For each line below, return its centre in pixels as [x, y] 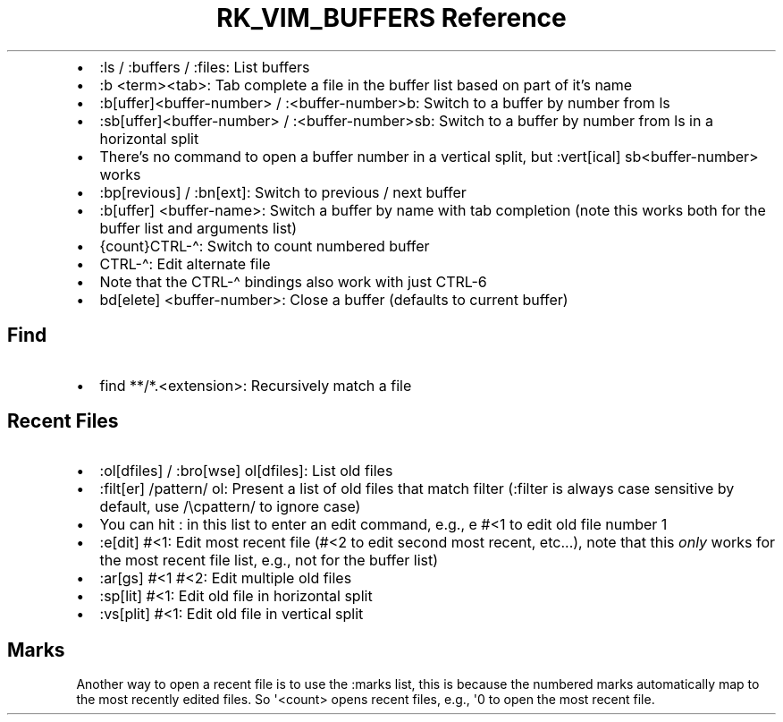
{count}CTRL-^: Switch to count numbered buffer [265, 246]
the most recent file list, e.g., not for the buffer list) [269, 561]
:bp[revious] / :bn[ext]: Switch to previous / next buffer [283, 192]
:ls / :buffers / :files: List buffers [205, 67]
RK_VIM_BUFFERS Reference [391, 18]
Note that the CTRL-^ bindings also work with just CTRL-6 [293, 281]
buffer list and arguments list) [198, 228]
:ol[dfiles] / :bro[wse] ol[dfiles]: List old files [246, 471]
